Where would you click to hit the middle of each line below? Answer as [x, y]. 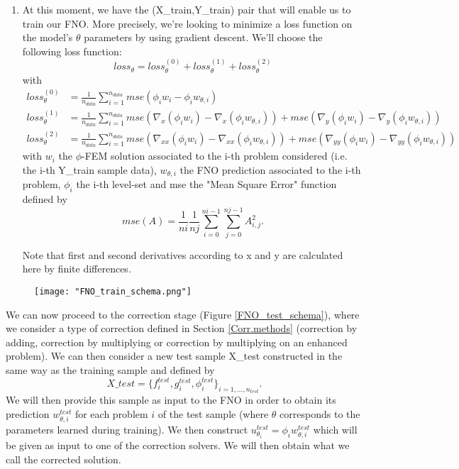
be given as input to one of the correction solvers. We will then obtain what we [178, 445]
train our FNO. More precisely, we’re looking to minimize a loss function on [187, 23]
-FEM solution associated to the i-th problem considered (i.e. [215, 156]
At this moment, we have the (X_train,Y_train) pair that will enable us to [187, 9]
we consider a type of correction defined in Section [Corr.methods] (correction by [182, 328]
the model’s [48, 37]
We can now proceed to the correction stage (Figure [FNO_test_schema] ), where [183, 314]
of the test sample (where [213, 414]
